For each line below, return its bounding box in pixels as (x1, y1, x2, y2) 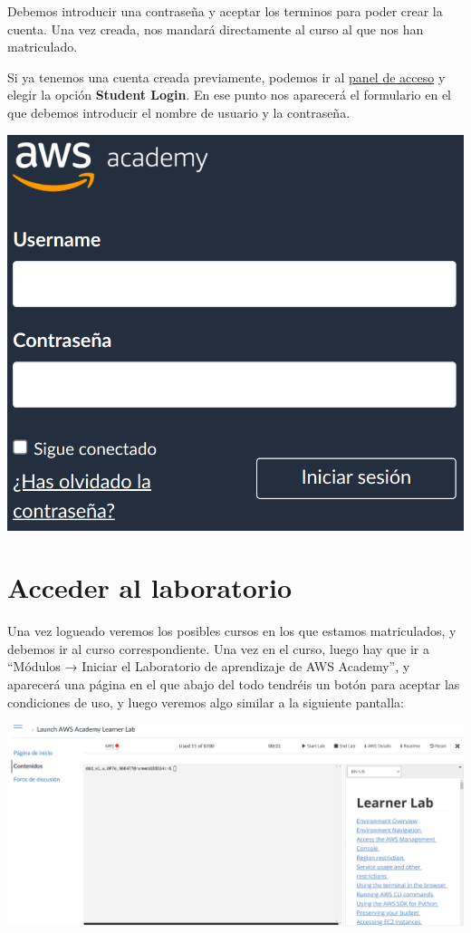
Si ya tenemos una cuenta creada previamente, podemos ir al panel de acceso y (7, 67, 446, 86)
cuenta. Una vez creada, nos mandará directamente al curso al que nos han (7, 19, 424, 38)
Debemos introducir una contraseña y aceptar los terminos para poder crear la (7, 2, 443, 20)
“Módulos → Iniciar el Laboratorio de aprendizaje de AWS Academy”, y (7, 657, 410, 676)
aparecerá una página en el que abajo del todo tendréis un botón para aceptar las (7, 675, 460, 693)
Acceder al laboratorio (7, 569, 293, 606)
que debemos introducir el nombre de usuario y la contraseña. (7, 102, 351, 121)
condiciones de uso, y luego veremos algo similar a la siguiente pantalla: (7, 692, 404, 711)
